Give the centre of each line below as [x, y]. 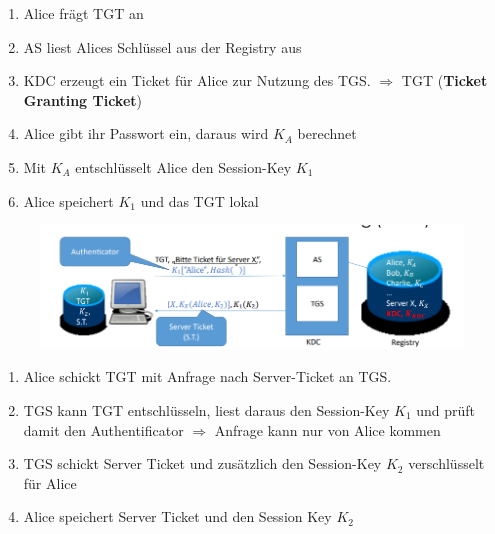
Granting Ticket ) [83, 99]
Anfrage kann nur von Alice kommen [327, 429]
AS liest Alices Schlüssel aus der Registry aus [162, 46]
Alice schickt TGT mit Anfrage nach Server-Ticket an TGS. [207, 376]
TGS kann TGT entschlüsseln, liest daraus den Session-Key [206, 409]
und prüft [446, 409]
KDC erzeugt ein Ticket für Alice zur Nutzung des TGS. [197, 80]
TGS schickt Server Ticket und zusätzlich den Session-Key [202, 463]
